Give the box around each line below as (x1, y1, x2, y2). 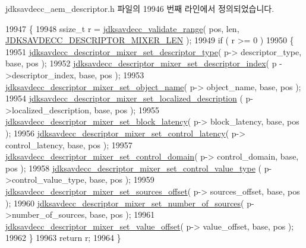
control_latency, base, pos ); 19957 (5, 138, 133, 151)
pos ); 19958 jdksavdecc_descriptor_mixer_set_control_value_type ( (5, 161, 261, 174)
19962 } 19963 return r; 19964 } (5, 231, 121, 244)
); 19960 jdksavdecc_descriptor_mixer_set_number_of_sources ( (5, 196, 244, 209)
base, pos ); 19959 (89, 173, 154, 186)
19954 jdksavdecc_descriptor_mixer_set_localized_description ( (5, 92, 243, 104)
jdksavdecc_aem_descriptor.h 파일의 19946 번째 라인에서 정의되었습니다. (5, 2, 275, 14)
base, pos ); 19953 (78, 68, 144, 81)
